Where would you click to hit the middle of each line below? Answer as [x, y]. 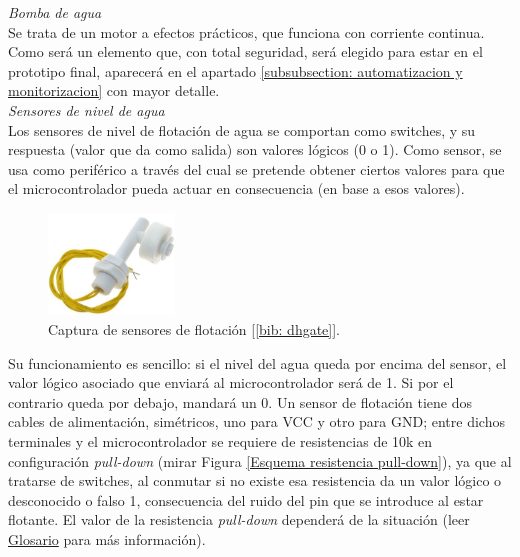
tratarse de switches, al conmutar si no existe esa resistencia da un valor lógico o [255, 480]
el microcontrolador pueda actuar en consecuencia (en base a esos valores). [236, 188]
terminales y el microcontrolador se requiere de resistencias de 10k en [220, 440]
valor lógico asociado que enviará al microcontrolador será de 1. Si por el [231, 382]
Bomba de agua [55, 12]
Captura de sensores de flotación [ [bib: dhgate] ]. [194, 328]
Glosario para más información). [107, 538]
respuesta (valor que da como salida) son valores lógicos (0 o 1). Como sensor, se [255, 149]
